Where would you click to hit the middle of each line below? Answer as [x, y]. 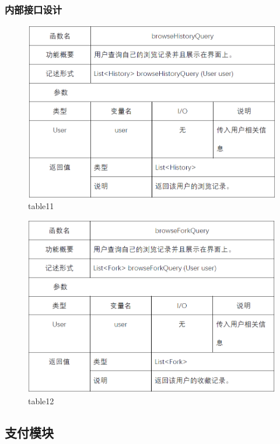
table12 [41, 400]
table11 [41, 206]
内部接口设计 [34, 9]
